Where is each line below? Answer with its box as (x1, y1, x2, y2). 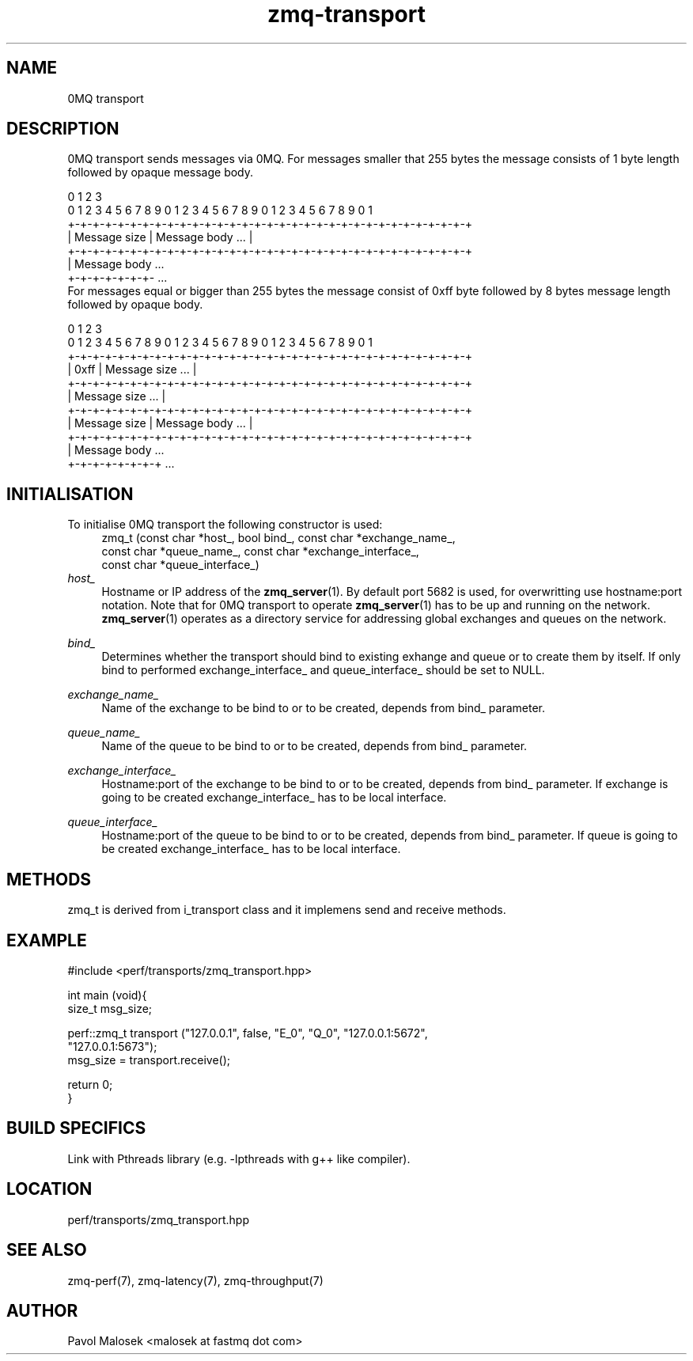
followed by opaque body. (67, 298, 203, 312)
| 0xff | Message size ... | (67, 362, 197, 377)
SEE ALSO (6, 1240, 87, 1261)
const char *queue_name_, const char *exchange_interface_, (101, 544, 419, 559)
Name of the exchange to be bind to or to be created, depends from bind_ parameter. (101, 701, 546, 715)
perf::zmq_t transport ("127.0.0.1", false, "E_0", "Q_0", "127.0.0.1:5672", (67, 1025, 428, 1040)
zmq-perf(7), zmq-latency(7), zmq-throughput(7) (67, 1273, 324, 1287)
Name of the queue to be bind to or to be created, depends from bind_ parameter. (101, 739, 528, 753)
